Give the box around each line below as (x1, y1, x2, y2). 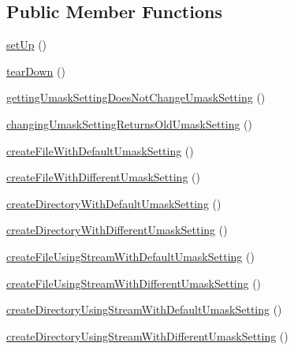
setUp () (6, 36, 47, 53)
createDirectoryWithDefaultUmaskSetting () (6, 195, 221, 211)
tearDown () (6, 62, 65, 79)
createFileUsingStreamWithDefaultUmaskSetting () (6, 248, 255, 264)
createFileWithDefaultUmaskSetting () (6, 142, 194, 158)
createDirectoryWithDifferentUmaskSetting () (6, 222, 228, 238)
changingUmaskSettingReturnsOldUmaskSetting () (6, 115, 253, 132)
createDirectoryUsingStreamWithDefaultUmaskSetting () (6, 301, 282, 318)
